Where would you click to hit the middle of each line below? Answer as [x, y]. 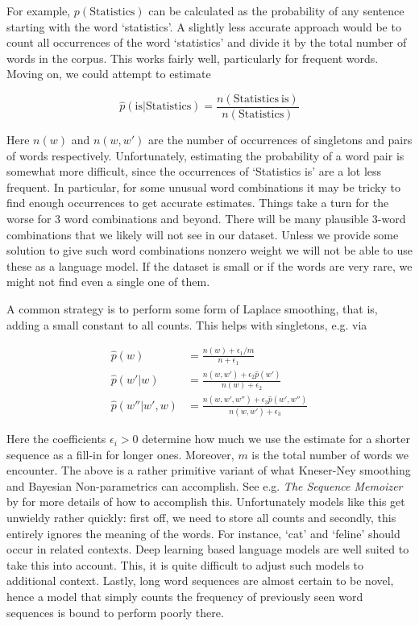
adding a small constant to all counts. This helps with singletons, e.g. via [187, 324]
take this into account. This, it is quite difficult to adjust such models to [185, 564]
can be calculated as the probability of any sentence [276, 10]
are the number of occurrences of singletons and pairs [280, 140]
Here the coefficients [56, 439]
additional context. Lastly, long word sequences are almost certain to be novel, [200, 580]
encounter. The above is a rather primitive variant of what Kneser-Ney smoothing [209, 470]
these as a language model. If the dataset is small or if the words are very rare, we [209, 265]
